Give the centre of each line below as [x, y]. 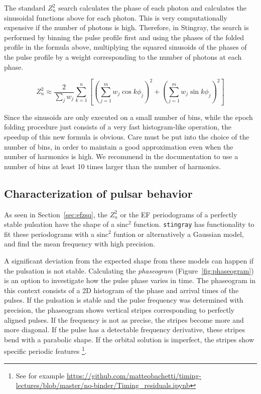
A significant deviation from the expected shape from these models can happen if [129, 261]
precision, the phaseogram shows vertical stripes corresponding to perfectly [119, 310]
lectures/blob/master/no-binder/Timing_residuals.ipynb [103, 385]
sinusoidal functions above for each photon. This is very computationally [116, 17]
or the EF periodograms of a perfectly [179, 214]
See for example [40, 375]
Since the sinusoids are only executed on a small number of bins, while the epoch [128, 117]
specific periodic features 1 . [45, 350]
